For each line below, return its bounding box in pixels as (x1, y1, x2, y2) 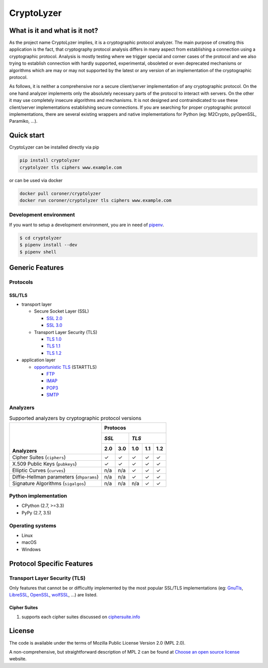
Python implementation (9, 493, 67, 500)
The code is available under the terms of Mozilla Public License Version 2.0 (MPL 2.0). (9, 640, 186, 646)
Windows (21, 546, 41, 552)
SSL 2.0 (46, 315, 63, 321)
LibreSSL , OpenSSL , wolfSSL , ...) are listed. (9, 592, 98, 598)
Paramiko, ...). (9, 118, 38, 124)
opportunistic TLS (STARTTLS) (34, 364, 97, 370)
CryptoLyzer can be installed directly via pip (9, 144, 99, 150)
